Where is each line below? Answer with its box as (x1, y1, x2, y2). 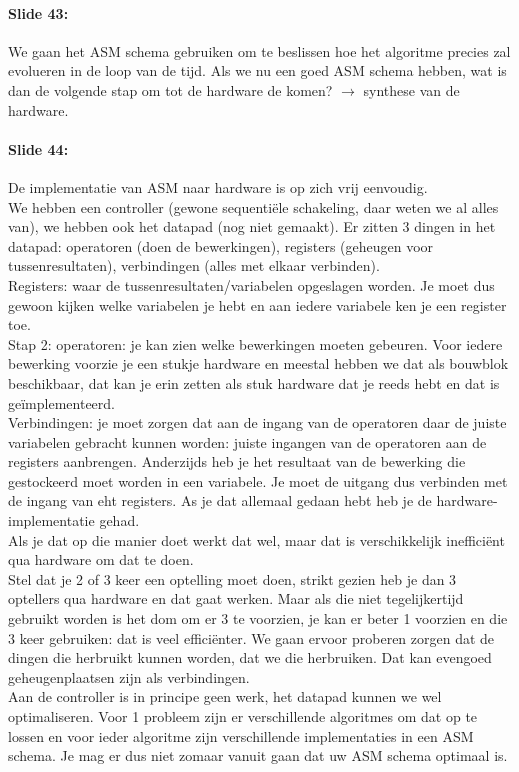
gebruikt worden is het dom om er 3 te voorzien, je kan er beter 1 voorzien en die (8, 608, 508, 629)
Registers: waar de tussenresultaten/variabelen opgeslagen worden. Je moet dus (8, 274, 495, 295)
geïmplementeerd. (8, 392, 115, 413)
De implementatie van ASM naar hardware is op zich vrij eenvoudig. (8, 176, 428, 197)
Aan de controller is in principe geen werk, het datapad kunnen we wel (8, 686, 442, 707)
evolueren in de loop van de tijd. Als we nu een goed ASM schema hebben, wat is (8, 60, 507, 81)
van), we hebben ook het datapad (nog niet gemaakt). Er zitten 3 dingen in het (8, 216, 496, 237)
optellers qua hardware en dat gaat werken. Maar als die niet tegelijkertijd (8, 588, 464, 609)
